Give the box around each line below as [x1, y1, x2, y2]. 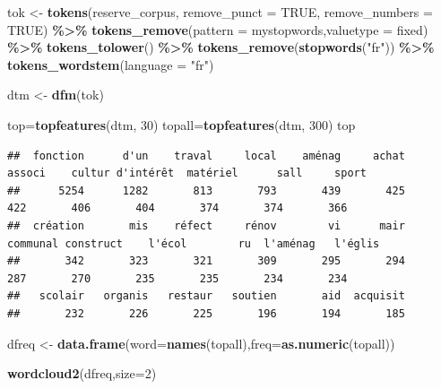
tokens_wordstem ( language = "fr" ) [7, 55, 214, 73]
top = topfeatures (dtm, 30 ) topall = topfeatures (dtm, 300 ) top [7, 115, 356, 134]
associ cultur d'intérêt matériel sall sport [7, 167, 367, 180]
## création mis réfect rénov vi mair [7, 219, 405, 232]
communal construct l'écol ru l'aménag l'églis [7, 237, 380, 250]
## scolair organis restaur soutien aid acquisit [7, 290, 405, 303]
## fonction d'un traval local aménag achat [7, 149, 405, 162]
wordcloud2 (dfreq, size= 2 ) [7, 364, 157, 383]
